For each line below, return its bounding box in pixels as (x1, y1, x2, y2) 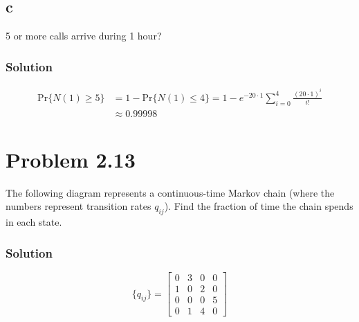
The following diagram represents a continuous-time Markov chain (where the (6, 185, 335, 199)
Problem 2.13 (6, 145, 136, 173)
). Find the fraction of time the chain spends (164, 199, 353, 213)
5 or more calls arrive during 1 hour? (6, 28, 162, 43)
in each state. (6, 215, 62, 229)
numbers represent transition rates (6, 199, 151, 213)
